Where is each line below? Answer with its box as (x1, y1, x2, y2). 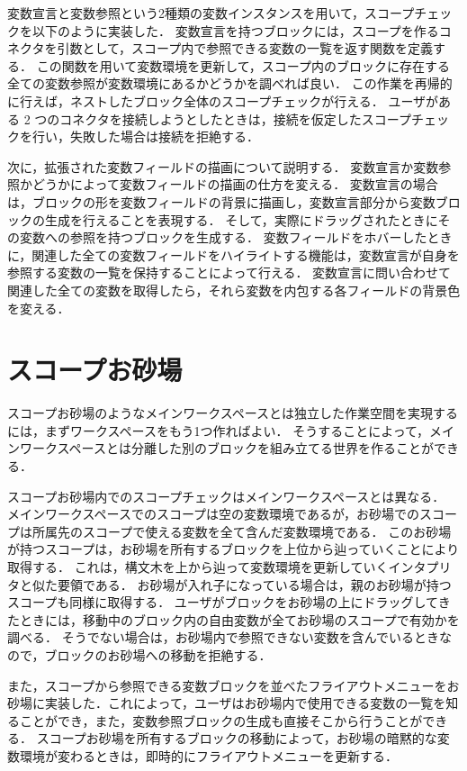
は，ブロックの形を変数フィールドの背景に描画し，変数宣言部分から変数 (7, 192, 436, 211)
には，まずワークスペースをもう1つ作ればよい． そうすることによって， (7, 421, 430, 440)
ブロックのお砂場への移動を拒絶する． (44, 645, 272, 664)
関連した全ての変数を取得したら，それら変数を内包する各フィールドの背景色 (7, 280, 461, 299)
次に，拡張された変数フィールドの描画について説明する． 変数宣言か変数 (7, 157, 439, 176)
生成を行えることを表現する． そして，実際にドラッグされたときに (44, 210, 438, 229)
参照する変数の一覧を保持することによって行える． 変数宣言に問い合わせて (7, 263, 452, 282)
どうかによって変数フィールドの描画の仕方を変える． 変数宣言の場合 (31, 175, 438, 194)
